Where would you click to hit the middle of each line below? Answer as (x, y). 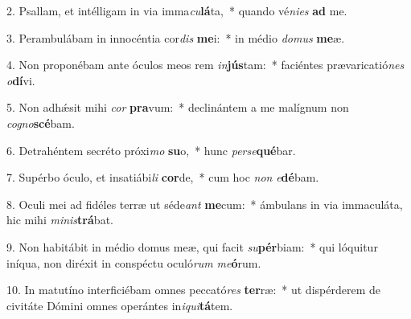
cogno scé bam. (41, 123)
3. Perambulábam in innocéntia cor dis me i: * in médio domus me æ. (176, 37)
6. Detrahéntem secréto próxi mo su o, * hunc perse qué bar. (151, 150)
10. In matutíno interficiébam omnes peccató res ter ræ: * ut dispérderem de (193, 290)
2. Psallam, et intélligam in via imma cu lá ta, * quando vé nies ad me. (177, 10)
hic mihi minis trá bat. (60, 220)
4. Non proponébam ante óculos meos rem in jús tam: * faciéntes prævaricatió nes (205, 65)
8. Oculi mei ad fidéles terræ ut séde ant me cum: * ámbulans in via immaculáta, (205, 204)
